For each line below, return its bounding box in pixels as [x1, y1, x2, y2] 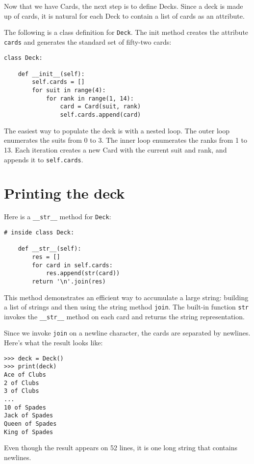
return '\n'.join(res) [32, 278, 106, 285]
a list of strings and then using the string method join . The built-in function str [4, 302, 249, 312]
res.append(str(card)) [46, 270, 120, 277]
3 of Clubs [4, 387, 39, 395]
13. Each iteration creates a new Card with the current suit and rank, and [4, 144, 227, 155]
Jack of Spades [4, 412, 53, 419]
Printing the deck [4, 183, 125, 203]
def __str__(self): [18, 245, 81, 253]
